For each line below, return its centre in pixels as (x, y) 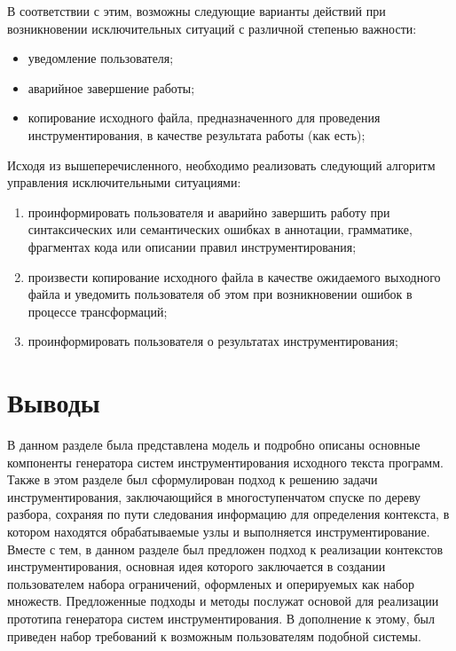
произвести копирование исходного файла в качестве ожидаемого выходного (234, 276)
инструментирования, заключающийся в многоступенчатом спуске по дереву (214, 496)
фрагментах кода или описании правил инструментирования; (192, 246)
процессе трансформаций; (98, 311)
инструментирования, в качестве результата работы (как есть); (197, 134)
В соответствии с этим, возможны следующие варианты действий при (197, 11)
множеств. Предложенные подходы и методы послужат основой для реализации (223, 601)
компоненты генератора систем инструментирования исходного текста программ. (225, 462)
